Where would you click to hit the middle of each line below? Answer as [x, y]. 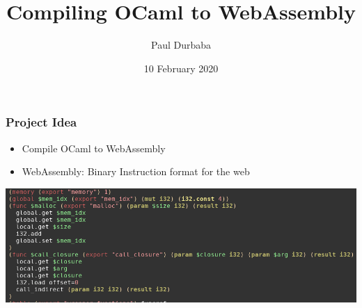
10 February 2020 [181, 68]
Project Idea [41, 122]
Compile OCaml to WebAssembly [94, 148]
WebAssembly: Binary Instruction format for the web [136, 171]
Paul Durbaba [181, 45]
